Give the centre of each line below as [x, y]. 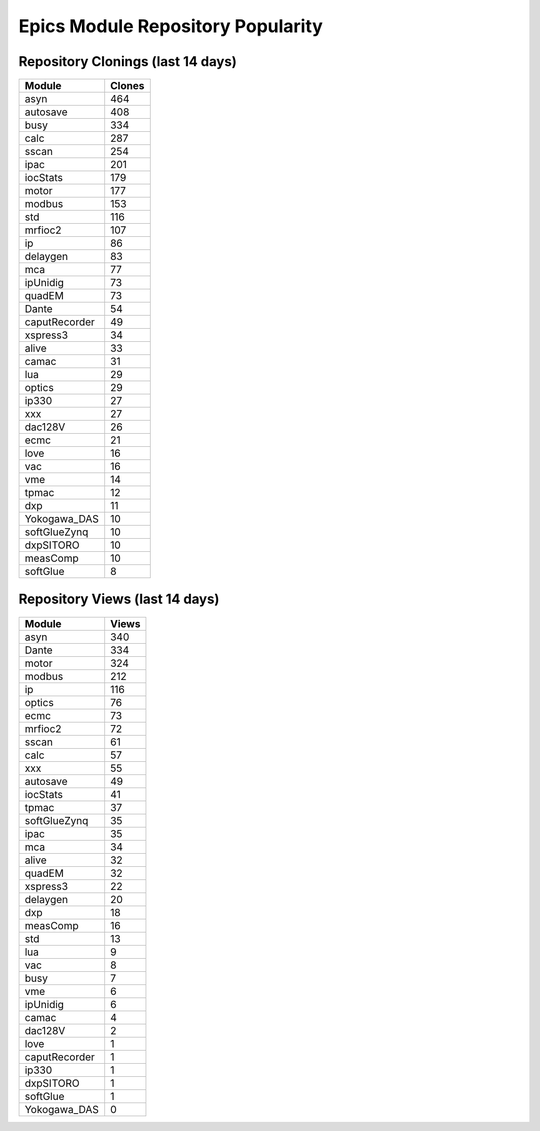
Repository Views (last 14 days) [119, 599]
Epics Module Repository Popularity [171, 26]
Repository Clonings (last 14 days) [127, 61]
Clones [127, 86]
